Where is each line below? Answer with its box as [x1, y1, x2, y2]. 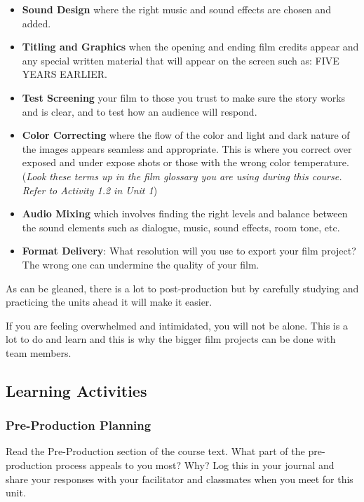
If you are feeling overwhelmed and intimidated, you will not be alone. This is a [6, 318, 348, 332]
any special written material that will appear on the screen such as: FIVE [22, 53, 339, 67]
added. [22, 15, 51, 30]
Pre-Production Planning [6, 416, 151, 434]
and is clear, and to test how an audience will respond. [22, 104, 257, 118]
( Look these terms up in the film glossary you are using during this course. [22, 168, 342, 183]
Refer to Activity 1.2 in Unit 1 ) [22, 182, 158, 197]
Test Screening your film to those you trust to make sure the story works [22, 90, 346, 104]
